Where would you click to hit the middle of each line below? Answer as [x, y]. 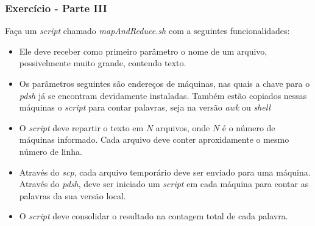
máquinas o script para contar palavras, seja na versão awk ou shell [145, 107]
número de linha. [51, 151]
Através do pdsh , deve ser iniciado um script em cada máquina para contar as [164, 184]
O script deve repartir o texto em [81, 127]
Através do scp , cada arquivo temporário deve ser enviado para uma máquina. [165, 172]
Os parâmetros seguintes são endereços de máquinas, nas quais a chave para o [165, 83]
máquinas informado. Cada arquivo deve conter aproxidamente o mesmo [154, 139]
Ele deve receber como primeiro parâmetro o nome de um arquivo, [143, 51]
